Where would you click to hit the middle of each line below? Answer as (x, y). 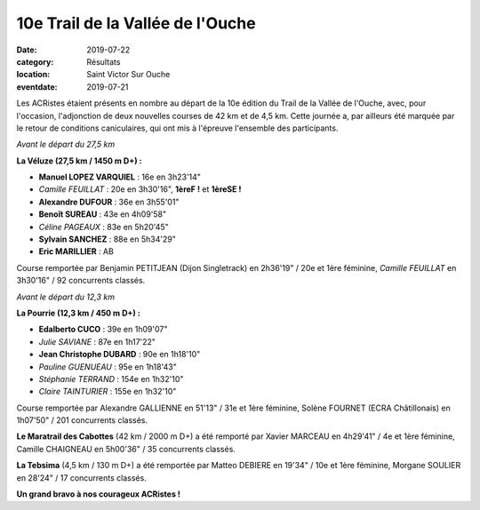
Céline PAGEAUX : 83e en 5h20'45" (104, 227)
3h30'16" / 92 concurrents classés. (81, 281)
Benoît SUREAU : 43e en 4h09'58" (103, 214)
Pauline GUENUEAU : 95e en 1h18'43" (108, 367)
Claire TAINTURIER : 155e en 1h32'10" (108, 392)
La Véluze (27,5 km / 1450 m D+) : (79, 161)
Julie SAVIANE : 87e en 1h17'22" (97, 341)
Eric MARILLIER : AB (76, 251)
